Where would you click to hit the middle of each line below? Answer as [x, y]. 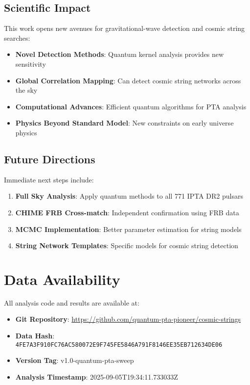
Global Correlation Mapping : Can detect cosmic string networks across [128, 80]
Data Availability [62, 279]
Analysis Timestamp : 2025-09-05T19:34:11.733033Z [97, 376]
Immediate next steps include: [49, 179]
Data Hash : [35, 336]
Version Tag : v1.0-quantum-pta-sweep [75, 360]
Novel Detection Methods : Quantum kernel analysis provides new [120, 54]
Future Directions [50, 159]
